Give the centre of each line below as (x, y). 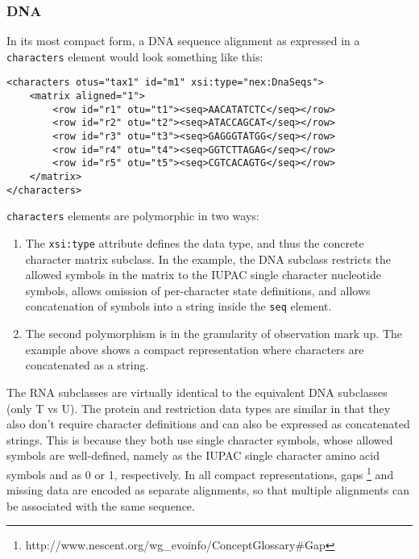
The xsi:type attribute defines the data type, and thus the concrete (195, 243)
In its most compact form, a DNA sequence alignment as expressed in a (183, 41)
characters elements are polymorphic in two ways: (133, 216)
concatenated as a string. (87, 365)
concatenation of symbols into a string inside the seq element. (178, 306)
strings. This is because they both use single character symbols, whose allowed (200, 439)
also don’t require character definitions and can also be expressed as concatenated (208, 424)
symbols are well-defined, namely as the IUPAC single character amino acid (193, 455)
